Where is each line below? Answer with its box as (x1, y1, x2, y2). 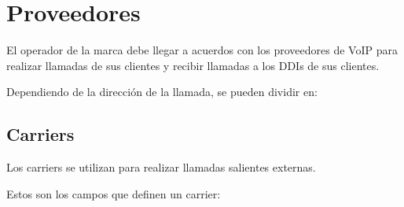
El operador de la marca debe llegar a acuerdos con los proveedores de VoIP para (6, 42, 398, 58)
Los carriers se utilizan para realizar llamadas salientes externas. (6, 159, 316, 176)
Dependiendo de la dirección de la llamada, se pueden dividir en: (6, 83, 318, 100)
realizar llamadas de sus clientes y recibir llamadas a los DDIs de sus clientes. (6, 57, 380, 73)
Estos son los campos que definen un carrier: (6, 185, 221, 201)
